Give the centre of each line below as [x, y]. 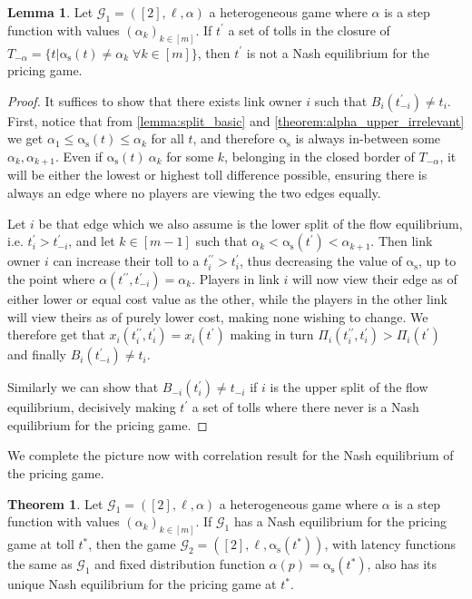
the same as [40, 564]
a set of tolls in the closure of [309, 29]
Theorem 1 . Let [55, 503]
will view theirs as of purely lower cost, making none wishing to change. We [218, 316]
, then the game [132, 544]
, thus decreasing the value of [321, 261]
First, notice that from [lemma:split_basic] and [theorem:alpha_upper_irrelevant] [236, 120]
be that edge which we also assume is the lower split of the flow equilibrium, [251, 223]
